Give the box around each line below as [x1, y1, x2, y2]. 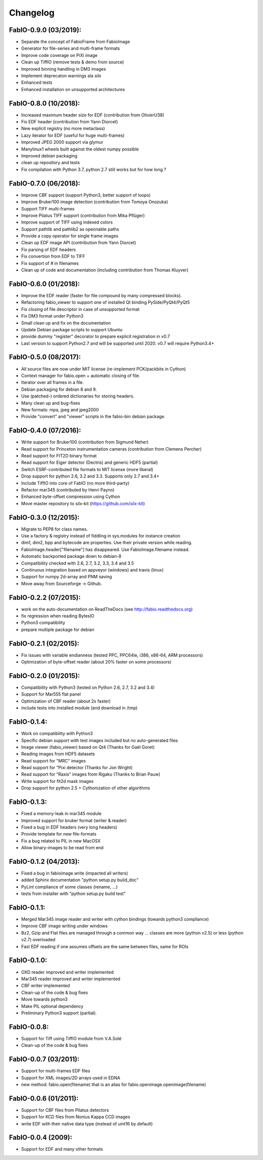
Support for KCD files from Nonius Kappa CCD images [21, 1114, 131, 1120]
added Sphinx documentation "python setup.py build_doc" [21, 877, 139, 883]
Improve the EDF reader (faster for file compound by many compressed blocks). [21, 292, 182, 298]
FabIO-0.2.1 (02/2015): [9, 639, 80, 647]
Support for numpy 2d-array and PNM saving [21, 574, 112, 580]
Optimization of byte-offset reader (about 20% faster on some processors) [21, 659, 171, 665]
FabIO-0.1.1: [9, 904, 46, 912]
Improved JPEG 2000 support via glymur [21, 139, 103, 145]
